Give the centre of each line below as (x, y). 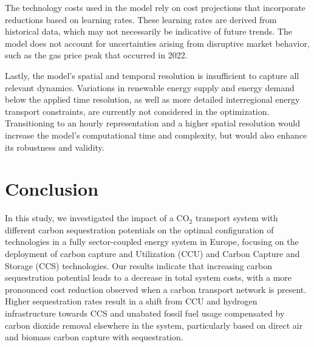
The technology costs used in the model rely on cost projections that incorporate (155, 7)
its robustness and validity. (55, 147)
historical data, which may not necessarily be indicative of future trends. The (148, 31)
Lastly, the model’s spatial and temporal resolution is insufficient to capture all (152, 75)
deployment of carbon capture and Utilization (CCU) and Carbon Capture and (152, 254)
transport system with (237, 218)
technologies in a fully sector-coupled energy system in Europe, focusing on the (152, 242)
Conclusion (52, 189)
